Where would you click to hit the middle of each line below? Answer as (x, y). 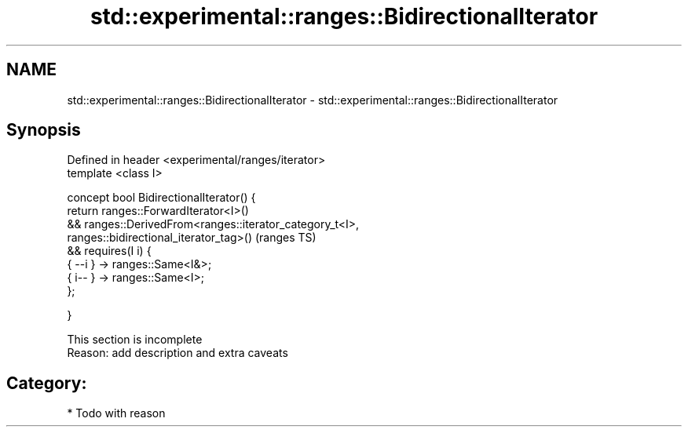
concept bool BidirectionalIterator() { (161, 198)
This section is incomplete (135, 340)
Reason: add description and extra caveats (177, 353)
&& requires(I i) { (109, 251)
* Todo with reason (116, 413)
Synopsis (44, 130)
